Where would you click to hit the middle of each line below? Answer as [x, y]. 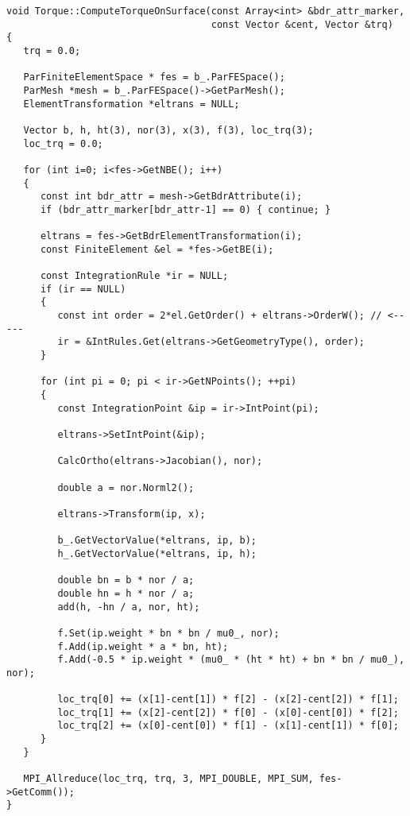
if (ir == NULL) [83, 289]
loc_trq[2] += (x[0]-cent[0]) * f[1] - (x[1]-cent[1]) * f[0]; [228, 726]
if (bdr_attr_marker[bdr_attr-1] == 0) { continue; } [186, 209]
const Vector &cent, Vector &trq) [302, 24]
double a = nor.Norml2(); [126, 487]
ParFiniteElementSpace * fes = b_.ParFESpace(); [154, 77]
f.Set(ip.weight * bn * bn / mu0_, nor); [168, 633]
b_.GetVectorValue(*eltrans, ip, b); [157, 541]
